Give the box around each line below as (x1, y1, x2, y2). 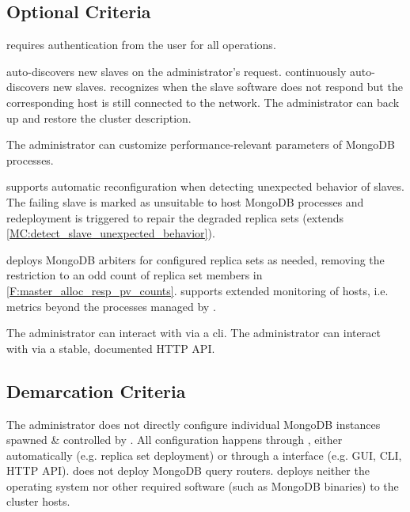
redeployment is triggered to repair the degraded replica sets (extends (6, 209, 344, 226)
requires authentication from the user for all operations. (6, 36, 276, 53)
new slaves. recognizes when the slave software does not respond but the (52, 78, 403, 95)
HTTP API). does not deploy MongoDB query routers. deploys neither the (6, 462, 370, 479)
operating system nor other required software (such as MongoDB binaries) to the (6, 477, 399, 494)
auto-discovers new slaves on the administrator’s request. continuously (6, 63, 347, 79)
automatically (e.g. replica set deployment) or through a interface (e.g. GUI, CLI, (6, 446, 402, 463)
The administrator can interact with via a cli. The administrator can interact (6, 324, 381, 341)
